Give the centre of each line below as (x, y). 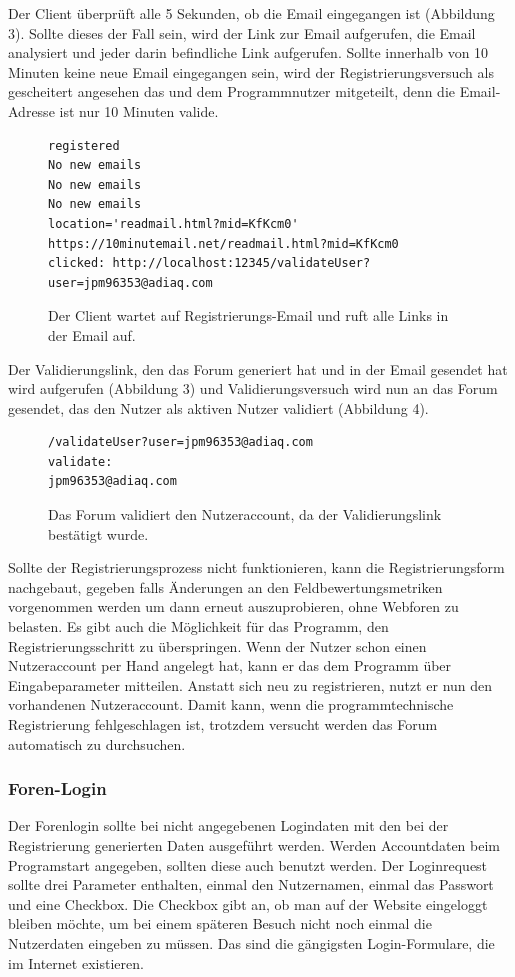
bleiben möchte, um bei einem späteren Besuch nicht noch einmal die (220, 923)
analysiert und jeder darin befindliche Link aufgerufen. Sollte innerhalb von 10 (248, 52)
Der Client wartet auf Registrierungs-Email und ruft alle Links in (248, 315)
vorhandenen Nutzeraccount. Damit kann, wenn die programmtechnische (231, 704)
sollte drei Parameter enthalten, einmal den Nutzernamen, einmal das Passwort (251, 884)
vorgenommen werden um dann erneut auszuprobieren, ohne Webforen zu (233, 606)
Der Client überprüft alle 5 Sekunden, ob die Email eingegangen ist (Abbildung (251, 13)
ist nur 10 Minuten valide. (139, 110)
